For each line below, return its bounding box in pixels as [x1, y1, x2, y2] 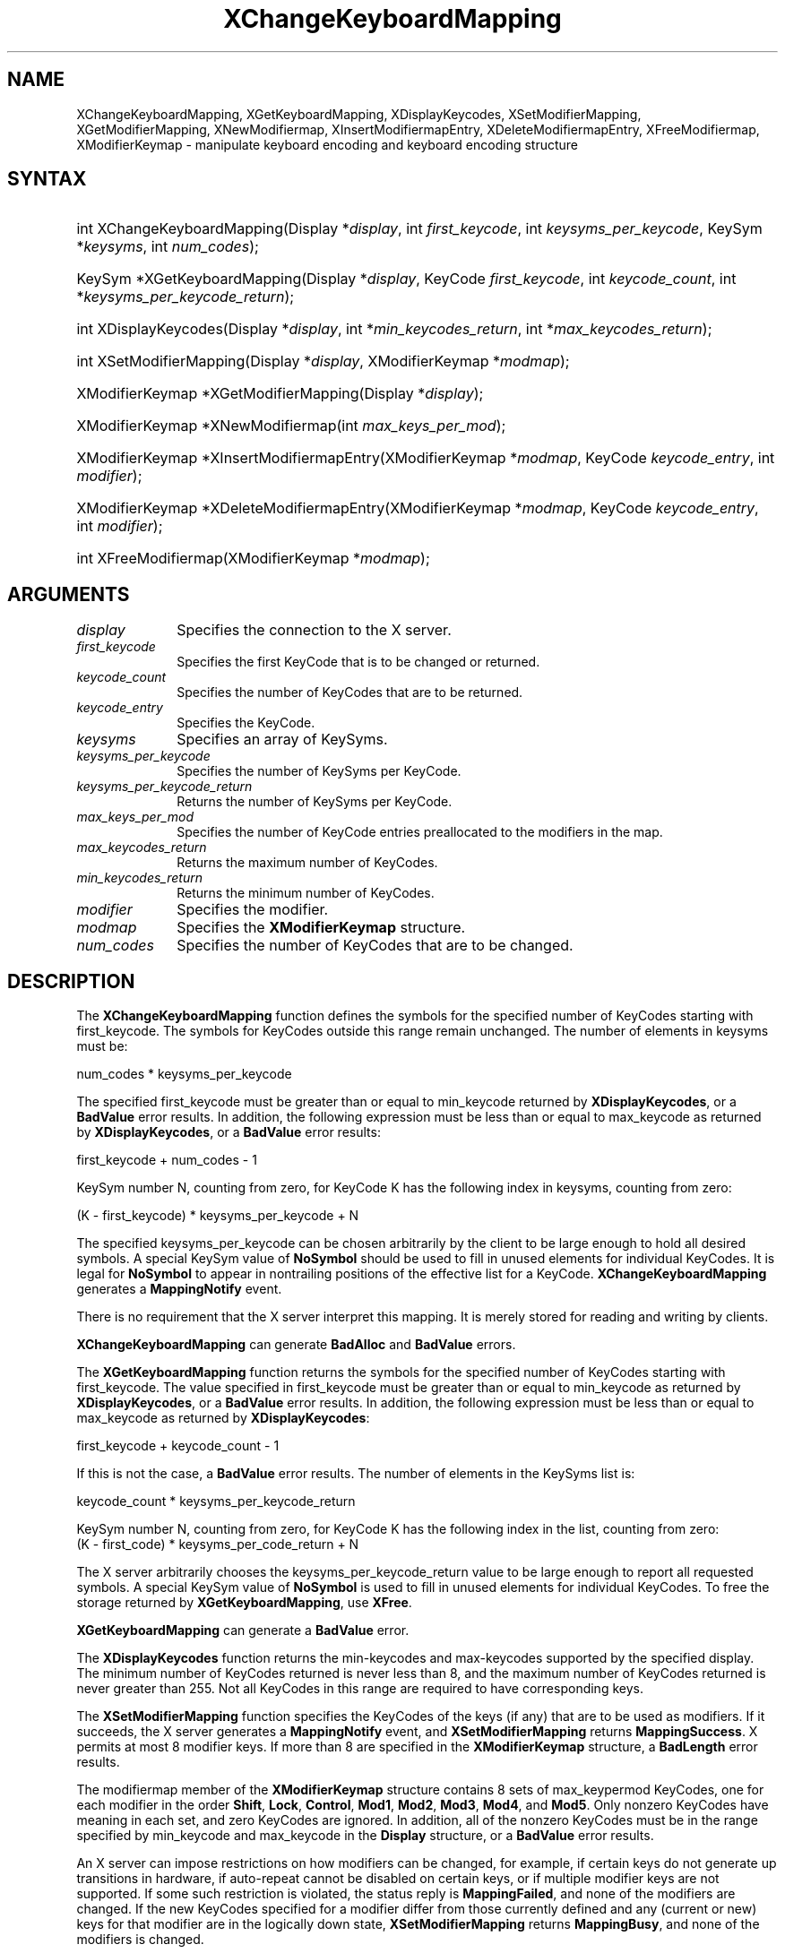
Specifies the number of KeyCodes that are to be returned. [177, 684, 523, 701]
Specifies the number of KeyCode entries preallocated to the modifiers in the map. [177, 824, 663, 840]
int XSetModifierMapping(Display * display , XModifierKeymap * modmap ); [76, 352, 570, 371]
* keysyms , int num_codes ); [76, 237, 259, 256]
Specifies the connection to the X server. [177, 621, 452, 640]
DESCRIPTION [7, 969, 135, 993]
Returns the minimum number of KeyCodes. [177, 885, 435, 901]
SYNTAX [7, 168, 87, 191]
